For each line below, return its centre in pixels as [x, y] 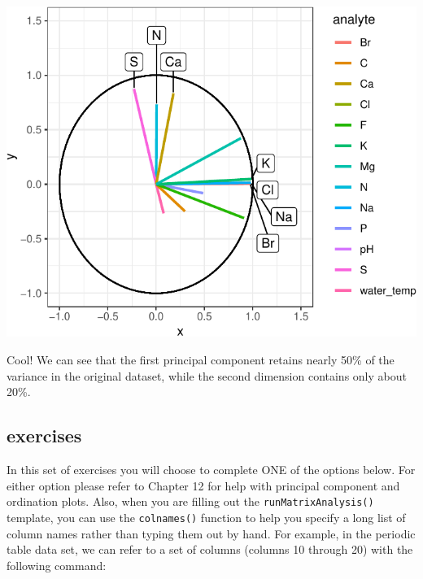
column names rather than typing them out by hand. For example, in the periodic [211, 533]
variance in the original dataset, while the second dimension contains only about [207, 375]
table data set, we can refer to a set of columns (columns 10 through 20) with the [210, 549]
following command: [57, 565]
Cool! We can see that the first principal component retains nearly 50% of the [201, 360]
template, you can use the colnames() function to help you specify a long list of [206, 517]
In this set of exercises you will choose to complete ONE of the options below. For [211, 470]
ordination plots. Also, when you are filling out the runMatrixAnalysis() [190, 501]
